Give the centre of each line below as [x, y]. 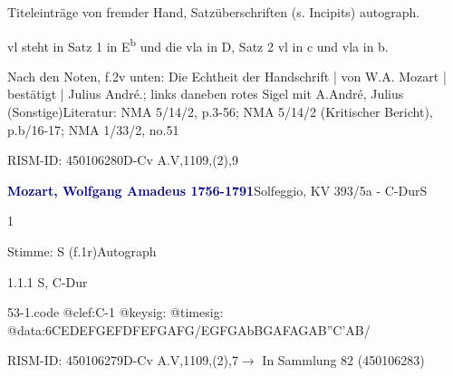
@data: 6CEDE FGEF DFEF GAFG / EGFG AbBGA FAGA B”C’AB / [189, 329]
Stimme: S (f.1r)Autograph [82, 251]
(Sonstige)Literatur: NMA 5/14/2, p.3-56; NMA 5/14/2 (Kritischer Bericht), [220, 112]
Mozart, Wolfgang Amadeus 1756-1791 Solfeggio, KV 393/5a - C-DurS [217, 190]
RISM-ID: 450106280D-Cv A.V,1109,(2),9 [123, 160]
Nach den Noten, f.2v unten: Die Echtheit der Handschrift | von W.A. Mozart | [227, 76]
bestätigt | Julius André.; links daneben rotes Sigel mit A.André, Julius [206, 94]
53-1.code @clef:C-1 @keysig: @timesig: [116, 312]
